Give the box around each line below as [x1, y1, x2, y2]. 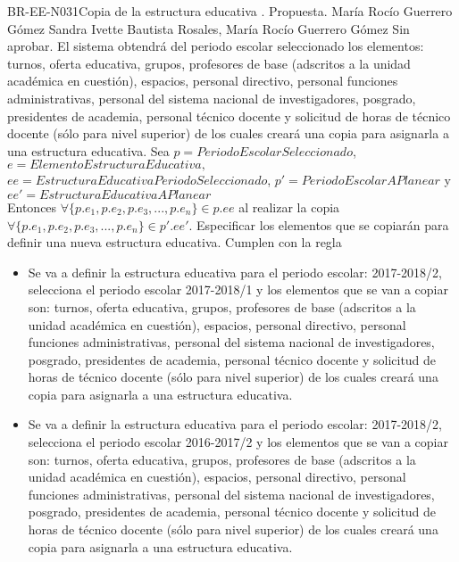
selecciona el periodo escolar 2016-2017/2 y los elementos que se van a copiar [28, 433, 448, 451]
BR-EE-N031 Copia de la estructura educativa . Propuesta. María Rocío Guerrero [7, 2, 453, 20]
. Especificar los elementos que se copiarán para [188, 215, 449, 234]
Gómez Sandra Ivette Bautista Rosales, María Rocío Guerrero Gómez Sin [7, 19, 410, 37]
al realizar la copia [238, 197, 340, 216]
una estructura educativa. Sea [7, 141, 170, 160]
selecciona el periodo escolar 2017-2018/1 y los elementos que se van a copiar [28, 280, 448, 299]
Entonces [7, 197, 57, 216]
